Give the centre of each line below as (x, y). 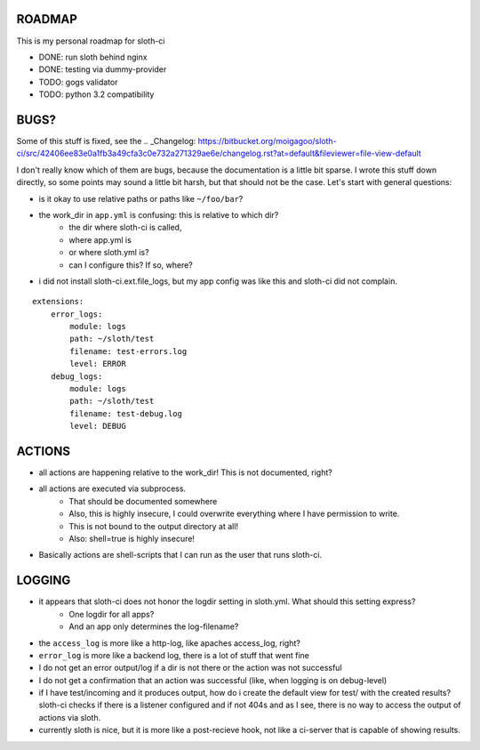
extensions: (58, 302)
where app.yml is (100, 239)
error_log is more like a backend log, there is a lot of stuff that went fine (174, 655)
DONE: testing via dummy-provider (103, 69)
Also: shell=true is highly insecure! (132, 539)
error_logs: (76, 314)
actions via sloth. (70, 717)
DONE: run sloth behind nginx (93, 57)
